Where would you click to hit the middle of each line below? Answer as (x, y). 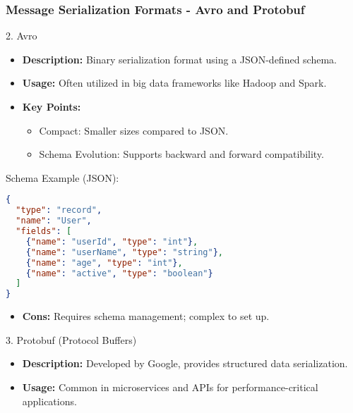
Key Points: (52, 106)
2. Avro (22, 36)
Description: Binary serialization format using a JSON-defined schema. (179, 59)
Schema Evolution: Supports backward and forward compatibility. (181, 154)
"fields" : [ (44, 231)
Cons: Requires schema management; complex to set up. (146, 316)
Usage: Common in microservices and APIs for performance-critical (170, 387)
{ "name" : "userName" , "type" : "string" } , (124, 252)
